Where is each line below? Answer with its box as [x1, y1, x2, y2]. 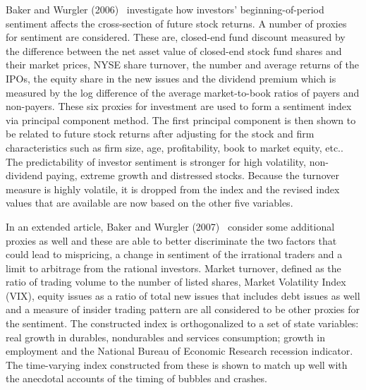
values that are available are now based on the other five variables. [6, 195, 293, 210]
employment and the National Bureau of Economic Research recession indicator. [6, 343, 353, 358]
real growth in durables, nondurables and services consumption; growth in [6, 329, 325, 344]
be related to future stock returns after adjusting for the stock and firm [6, 126, 315, 141]
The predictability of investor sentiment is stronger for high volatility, [6, 154, 306, 169]
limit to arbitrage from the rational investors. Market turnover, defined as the [6, 260, 341, 275]
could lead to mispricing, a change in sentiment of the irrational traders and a [6, 247, 343, 262]
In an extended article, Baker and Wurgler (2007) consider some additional [6, 219, 335, 233]
